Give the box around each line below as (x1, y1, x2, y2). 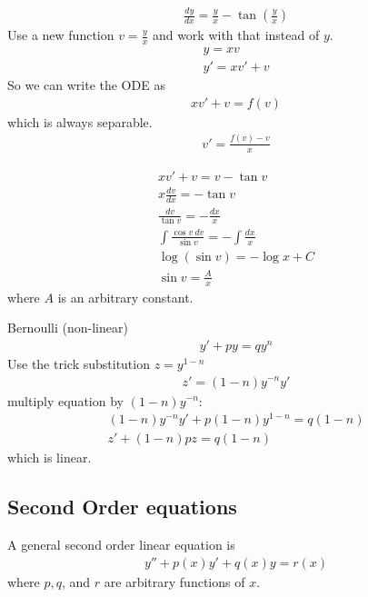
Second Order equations (7, 493, 237, 521)
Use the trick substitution (7, 353, 150, 373)
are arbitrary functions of (104, 572, 245, 591)
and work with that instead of (152, 25, 320, 45)
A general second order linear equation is (7, 535, 235, 554)
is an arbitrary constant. (57, 287, 194, 306)
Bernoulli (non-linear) (7, 318, 128, 337)
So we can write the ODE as (7, 75, 165, 95)
